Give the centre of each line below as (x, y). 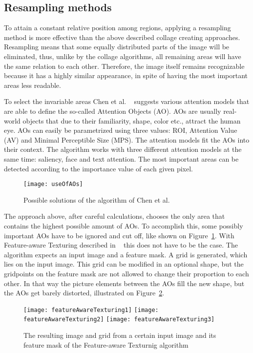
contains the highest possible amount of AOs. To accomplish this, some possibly (124, 225)
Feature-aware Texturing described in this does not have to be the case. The (121, 245)
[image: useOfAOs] (53, 184)
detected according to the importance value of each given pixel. (99, 168)
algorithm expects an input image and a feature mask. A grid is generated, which (126, 254)
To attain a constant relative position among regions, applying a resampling (117, 28)
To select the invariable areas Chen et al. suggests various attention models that (127, 101)
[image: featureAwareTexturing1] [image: (91, 310)
